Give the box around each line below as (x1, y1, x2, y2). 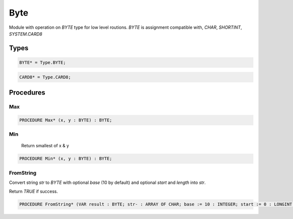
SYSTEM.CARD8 (9, 31, 42, 37)
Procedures (9, 88, 46, 97)
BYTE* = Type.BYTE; (19, 60, 66, 65)
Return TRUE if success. (9, 188, 58, 195)
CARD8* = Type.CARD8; (19, 74, 71, 80)
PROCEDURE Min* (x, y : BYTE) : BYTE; (19, 156, 112, 161)
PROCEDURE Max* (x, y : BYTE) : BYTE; (19, 117, 112, 123)
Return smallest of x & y (21, 143, 69, 149)
